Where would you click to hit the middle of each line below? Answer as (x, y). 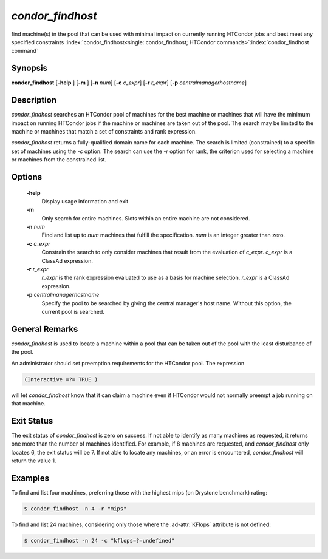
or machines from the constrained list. (59, 160)
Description (34, 100)
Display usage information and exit (85, 201)
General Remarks (45, 329)
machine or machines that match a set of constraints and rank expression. (104, 131)
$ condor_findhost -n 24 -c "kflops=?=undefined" (99, 540)
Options (27, 177)
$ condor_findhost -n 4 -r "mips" (75, 509)
